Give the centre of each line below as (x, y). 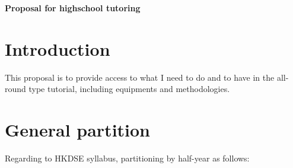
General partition (78, 130)
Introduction (58, 48)
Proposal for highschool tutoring (73, 8)
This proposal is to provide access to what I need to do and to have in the (140, 77)
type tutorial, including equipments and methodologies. (129, 89)
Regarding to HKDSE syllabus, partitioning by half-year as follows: (127, 158)
